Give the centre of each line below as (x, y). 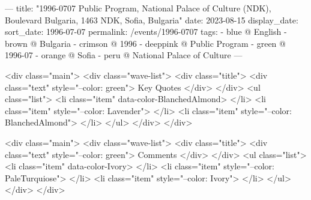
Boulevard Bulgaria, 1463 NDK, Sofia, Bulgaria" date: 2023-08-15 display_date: (152, 20)
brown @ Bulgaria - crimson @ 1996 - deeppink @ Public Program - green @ (145, 43)
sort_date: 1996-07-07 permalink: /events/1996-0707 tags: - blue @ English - (146, 32)
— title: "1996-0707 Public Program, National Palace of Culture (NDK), (138, 8)
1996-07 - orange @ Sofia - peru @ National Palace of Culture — (124, 55)
